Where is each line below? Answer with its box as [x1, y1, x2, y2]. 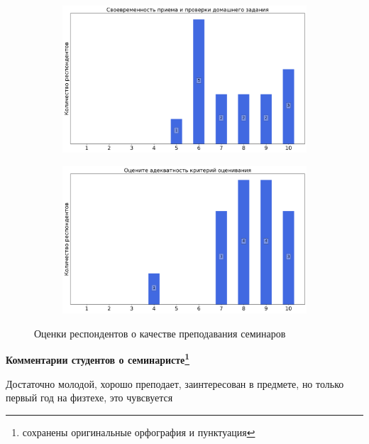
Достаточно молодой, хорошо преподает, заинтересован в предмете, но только [6, 376, 344, 391]
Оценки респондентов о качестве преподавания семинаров [34, 325, 286, 340]
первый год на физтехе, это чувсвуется [6, 390, 173, 405]
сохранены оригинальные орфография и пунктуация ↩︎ [22, 424, 255, 439]
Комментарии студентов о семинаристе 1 [6, 350, 190, 367]
